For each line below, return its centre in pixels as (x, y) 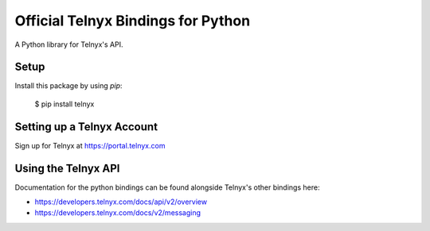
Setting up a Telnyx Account (86, 127)
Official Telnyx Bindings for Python (133, 21)
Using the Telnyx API (67, 168)
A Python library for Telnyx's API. (69, 44)
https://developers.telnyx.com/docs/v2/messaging (118, 213)
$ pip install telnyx (64, 104)
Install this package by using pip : (68, 86)
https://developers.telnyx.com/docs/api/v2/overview (121, 202)
